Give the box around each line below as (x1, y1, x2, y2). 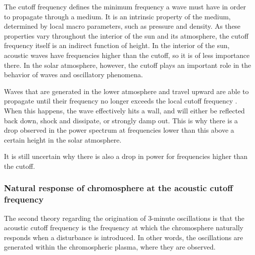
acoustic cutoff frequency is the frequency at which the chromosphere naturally (4, 222, 244, 233)
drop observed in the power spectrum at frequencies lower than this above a (4, 125, 234, 135)
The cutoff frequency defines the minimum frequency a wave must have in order (4, 1, 246, 11)
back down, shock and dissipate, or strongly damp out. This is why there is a (4, 115, 238, 125)
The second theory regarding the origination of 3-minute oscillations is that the (4, 212, 245, 223)
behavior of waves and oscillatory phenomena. (4, 69, 143, 80)
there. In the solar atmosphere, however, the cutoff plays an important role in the (4, 59, 251, 70)
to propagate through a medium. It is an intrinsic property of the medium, (4, 11, 231, 21)
